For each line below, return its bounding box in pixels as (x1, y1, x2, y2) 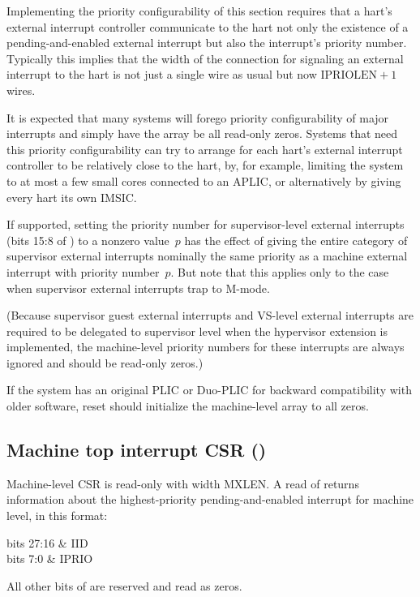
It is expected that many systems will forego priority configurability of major (6, 109, 389, 126)
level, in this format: (6, 507, 108, 524)
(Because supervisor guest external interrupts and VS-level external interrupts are (6, 307, 414, 324)
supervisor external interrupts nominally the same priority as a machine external (6, 247, 408, 264)
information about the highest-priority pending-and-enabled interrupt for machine (6, 491, 414, 508)
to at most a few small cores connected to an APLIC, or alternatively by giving (6, 172, 401, 189)
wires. (6, 81, 36, 98)
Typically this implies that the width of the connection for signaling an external (6, 49, 404, 67)
